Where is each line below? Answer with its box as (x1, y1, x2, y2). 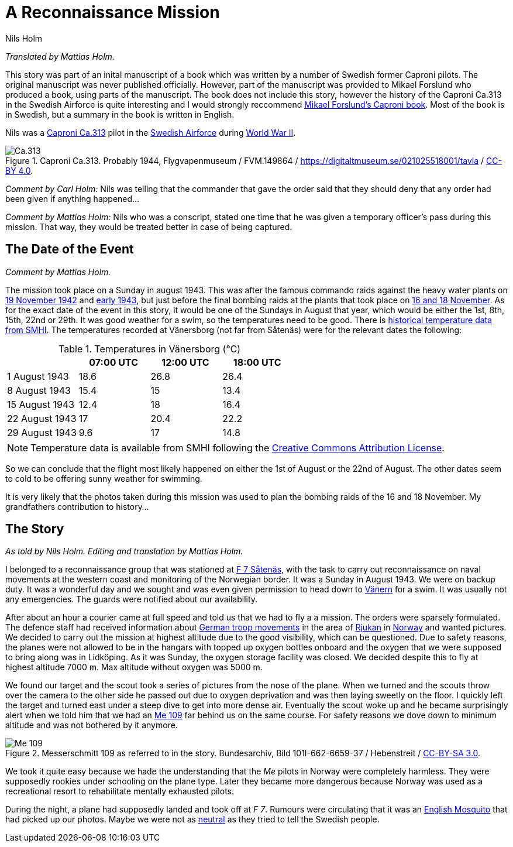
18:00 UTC (233, 356, 281, 368)
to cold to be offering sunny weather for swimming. (5, 473, 202, 483)
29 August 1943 (7, 426, 77, 438)
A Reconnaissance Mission (5, 2, 220, 22)
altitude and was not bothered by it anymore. (5, 720, 178, 731)
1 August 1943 (7, 370, 69, 382)
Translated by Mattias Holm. (5, 51, 115, 61)
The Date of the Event (5, 242, 134, 257)
